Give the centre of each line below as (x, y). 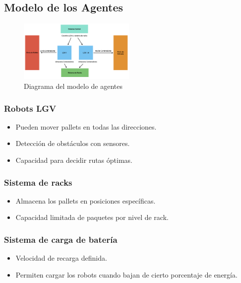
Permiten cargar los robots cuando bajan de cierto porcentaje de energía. (126, 274)
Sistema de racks (38, 182)
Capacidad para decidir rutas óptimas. (74, 160)
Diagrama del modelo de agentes (73, 86)
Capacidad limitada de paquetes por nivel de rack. (92, 217)
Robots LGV (30, 108)
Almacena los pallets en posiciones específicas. (86, 200)
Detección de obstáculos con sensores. (73, 143)
